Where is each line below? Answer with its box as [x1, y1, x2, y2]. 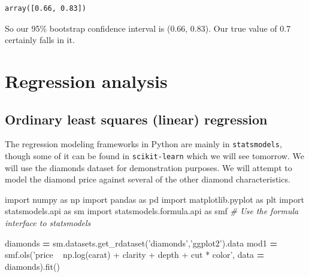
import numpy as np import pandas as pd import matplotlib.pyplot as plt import [5, 193, 304, 205]
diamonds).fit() [5, 260, 60, 272]
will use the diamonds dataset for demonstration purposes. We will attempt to [5, 161, 292, 173]
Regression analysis [5, 68, 168, 93]
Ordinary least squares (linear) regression [5, 109, 268, 128]
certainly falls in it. [5, 34, 75, 46]
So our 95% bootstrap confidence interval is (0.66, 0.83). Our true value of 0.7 [5, 22, 291, 34]
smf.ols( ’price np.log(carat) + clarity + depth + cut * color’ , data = [5, 248, 265, 261]
